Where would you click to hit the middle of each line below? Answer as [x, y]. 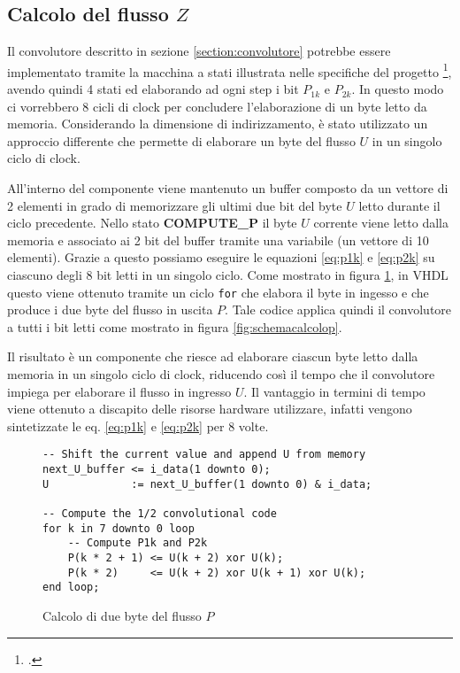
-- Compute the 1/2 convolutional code [160, 514]
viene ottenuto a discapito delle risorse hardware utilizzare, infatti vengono [210, 409]
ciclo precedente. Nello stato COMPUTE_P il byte [152, 223]
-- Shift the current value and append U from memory [204, 455]
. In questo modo [398, 89]
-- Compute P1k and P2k [138, 543]
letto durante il [399, 205]
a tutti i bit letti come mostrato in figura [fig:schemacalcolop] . [175, 326]
